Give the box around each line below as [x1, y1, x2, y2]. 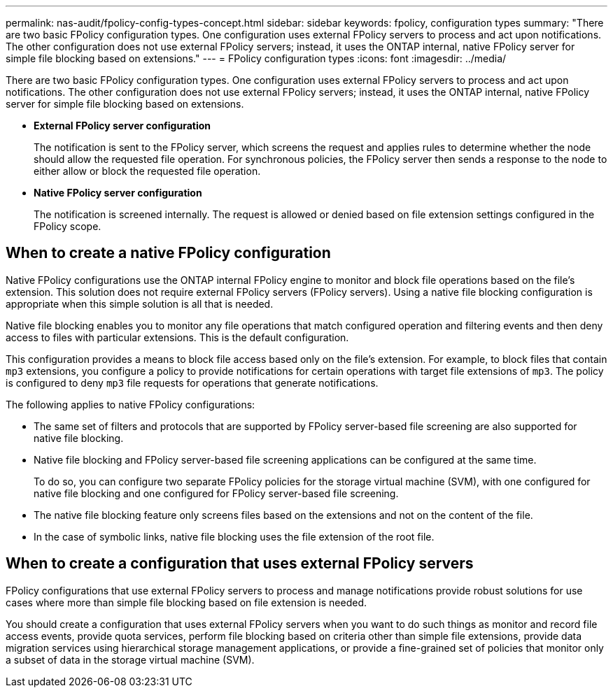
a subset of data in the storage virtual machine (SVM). [6, 653, 255, 666]
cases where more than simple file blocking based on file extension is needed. [6, 596, 367, 608]
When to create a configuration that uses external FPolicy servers [6, 555, 474, 573]
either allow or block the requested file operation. [34, 165, 261, 177]
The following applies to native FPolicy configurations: [6, 398, 255, 410]
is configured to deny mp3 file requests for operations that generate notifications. [6, 376, 379, 389]
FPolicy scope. [34, 220, 101, 232]
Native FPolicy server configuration [34, 187, 202, 199]
